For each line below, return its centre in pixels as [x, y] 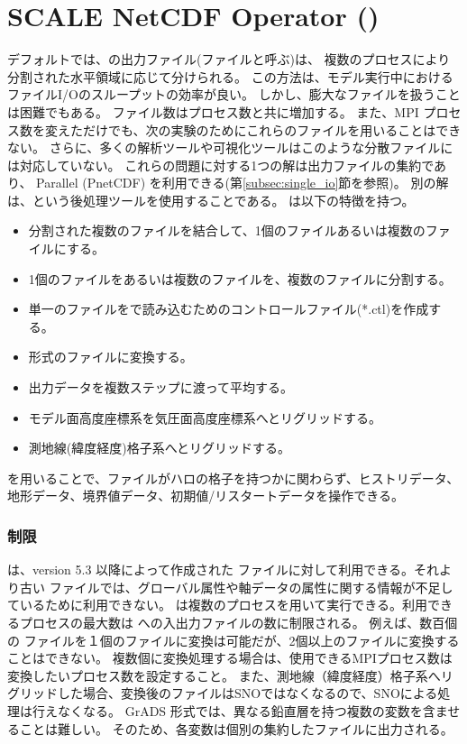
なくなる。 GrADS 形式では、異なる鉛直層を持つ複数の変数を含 [246, 710]
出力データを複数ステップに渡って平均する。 [161, 387]
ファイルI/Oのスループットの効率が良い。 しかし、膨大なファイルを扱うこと [234, 94]
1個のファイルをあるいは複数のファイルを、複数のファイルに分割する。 [240, 278]
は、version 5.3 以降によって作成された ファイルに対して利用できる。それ [223, 569]
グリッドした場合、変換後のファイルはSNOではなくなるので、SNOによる [223, 693]
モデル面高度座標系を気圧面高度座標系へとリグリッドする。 [205, 417]
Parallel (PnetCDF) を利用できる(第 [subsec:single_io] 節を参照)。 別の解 [243, 183]
